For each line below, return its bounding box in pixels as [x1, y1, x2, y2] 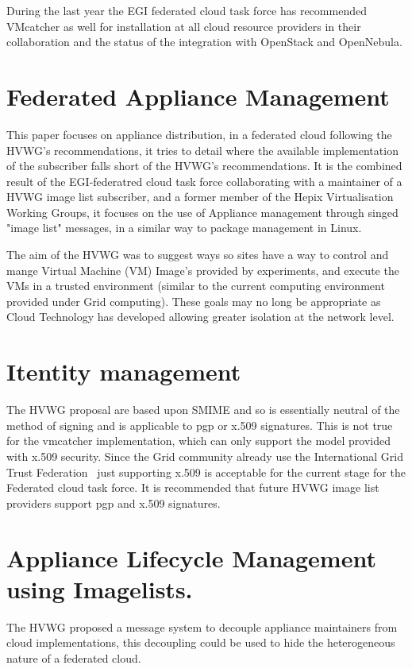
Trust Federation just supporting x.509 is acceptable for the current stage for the [6, 463, 406, 480]
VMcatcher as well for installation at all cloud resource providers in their [6, 17, 361, 34]
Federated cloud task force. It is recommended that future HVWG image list [6, 479, 379, 496]
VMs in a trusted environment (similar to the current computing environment [6, 277, 385, 294]
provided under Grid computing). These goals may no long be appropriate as [6, 292, 381, 309]
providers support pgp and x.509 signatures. [6, 494, 221, 511]
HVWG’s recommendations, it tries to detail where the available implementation [6, 141, 399, 158]
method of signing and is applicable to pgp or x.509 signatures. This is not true [6, 416, 393, 433]
